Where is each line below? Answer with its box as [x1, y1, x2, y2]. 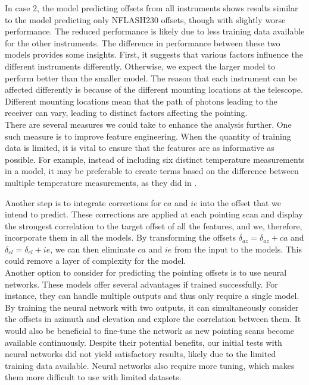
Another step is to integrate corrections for [5, 196, 161, 209]
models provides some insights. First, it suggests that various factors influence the [5, 48, 303, 61]
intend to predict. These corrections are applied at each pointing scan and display [5, 208, 303, 220]
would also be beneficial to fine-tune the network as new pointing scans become [5, 324, 295, 337]
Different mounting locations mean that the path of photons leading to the [5, 94, 277, 107]
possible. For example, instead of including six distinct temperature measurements [5, 153, 305, 165]
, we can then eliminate [50, 242, 135, 255]
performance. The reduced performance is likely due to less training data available [5, 25, 305, 37]
